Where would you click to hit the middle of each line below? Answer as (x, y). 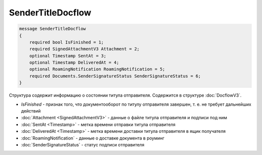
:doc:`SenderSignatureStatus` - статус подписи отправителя (83, 144)
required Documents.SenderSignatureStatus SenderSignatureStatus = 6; (115, 76)
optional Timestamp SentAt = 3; (68, 56)
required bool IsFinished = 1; (66, 42)
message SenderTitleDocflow (52, 29)
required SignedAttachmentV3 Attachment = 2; (84, 49)
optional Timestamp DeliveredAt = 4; (74, 63)
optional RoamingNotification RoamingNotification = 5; (97, 69)
